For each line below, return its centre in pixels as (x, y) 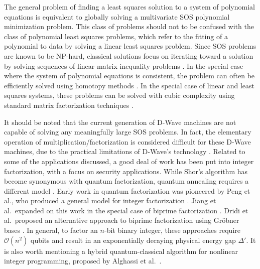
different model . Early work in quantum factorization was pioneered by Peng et (127, 190)
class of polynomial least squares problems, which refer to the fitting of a (116, 36)
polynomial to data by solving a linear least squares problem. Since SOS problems (130, 46)
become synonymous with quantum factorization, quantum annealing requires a (126, 181)
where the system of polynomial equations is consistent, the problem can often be (129, 76)
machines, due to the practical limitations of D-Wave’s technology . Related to (125, 151)
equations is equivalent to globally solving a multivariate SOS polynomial (117, 16)
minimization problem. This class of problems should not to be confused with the (129, 26)
